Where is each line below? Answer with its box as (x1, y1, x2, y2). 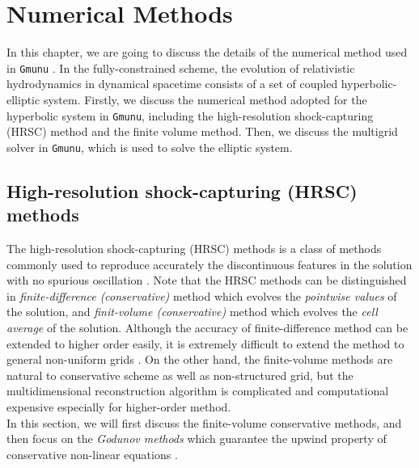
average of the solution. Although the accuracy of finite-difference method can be (6, 319, 408, 336)
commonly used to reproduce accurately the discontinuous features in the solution (6, 255, 413, 272)
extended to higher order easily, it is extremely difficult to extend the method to (6, 335, 404, 352)
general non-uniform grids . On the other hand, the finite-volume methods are (6, 351, 393, 368)
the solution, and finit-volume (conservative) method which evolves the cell (6, 303, 378, 320)
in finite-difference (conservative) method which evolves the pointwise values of (6, 287, 397, 304)
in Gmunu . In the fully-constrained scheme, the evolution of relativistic (6, 59, 355, 76)
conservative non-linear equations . (6, 445, 178, 462)
